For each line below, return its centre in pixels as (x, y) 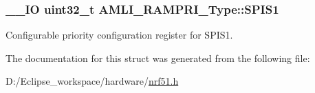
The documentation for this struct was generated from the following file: (158, 58)
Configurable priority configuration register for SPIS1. (119, 35)
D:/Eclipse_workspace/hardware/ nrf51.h (92, 81)
